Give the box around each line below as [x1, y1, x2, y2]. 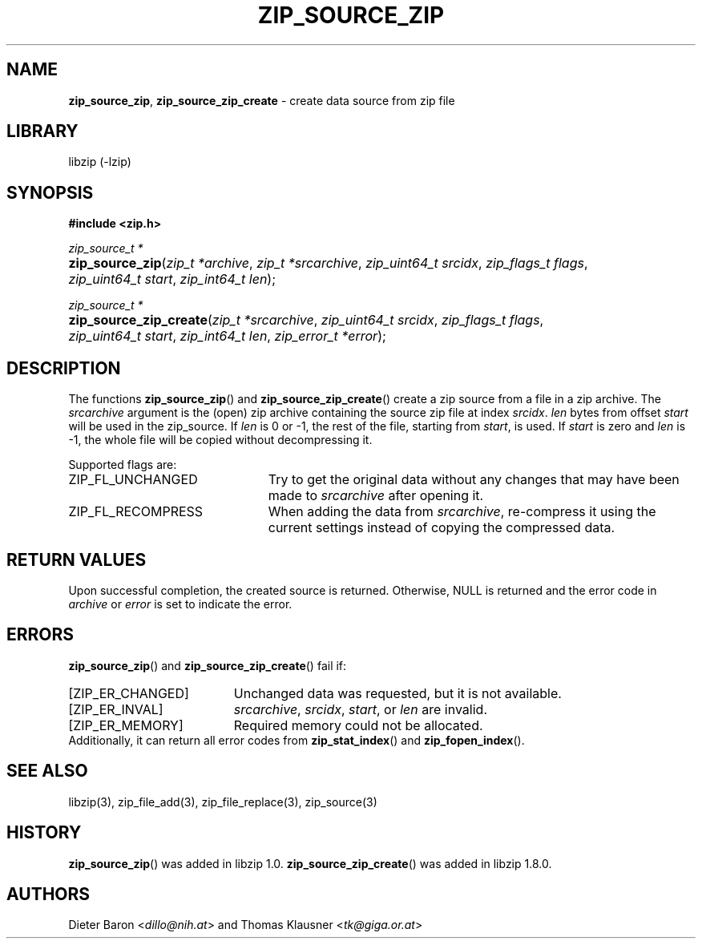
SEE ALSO [6, 761, 88, 781]
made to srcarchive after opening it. [268, 487, 484, 504]
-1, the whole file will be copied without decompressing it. [68, 433, 373, 447]
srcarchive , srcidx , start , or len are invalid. [233, 701, 487, 717]
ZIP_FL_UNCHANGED [68, 471, 198, 488]
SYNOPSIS [6, 182, 94, 203]
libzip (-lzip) [68, 155, 131, 169]
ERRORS [6, 624, 75, 645]
